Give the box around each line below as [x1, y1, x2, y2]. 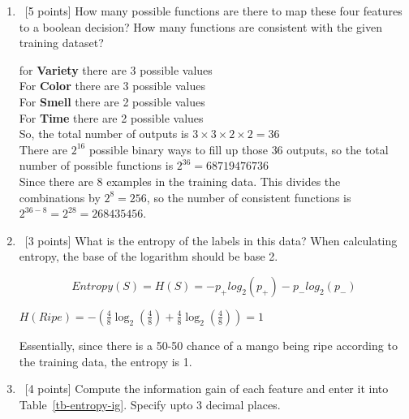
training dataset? [19, 34, 104, 51]
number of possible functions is [19, 157, 174, 174]
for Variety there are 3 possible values [19, 61, 213, 78]
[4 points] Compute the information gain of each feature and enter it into [24, 380, 389, 397]
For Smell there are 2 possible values [19, 93, 205, 110]
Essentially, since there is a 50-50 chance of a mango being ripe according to [19, 336, 398, 353]
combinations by [19, 188, 101, 205]
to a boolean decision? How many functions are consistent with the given [19, 18, 382, 35]
